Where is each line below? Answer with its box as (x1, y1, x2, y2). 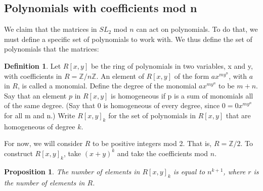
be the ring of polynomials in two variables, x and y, (91, 60, 253, 71)
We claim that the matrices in (4, 24, 97, 34)
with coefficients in (4, 70, 62, 81)
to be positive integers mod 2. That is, (93, 138, 212, 149)
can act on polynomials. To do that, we (136, 24, 258, 34)
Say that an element (4, 90, 67, 101)
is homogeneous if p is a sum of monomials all (111, 90, 253, 101)
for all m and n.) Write (4, 110, 75, 120)
